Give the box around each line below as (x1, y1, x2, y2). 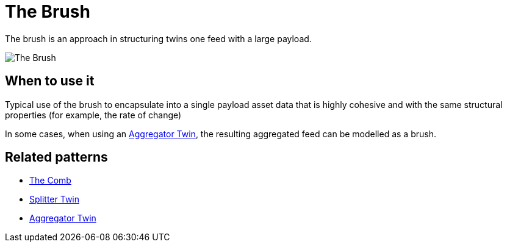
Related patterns (5, 149, 108, 165)
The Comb (29, 175, 71, 186)
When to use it (5, 73, 95, 89)
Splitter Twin (29, 194, 80, 205)
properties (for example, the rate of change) (5, 109, 182, 120)
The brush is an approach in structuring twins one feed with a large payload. (5, 33, 312, 44)
